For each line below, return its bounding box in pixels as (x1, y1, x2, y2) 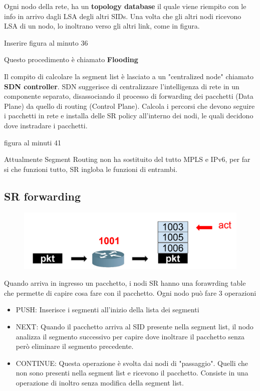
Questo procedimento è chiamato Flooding (4, 54, 138, 65)
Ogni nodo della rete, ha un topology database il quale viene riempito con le (4, 1, 246, 11)
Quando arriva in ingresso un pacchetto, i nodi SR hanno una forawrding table (4, 278, 246, 288)
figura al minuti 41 (4, 137, 62, 147)
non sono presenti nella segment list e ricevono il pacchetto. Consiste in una (16, 367, 248, 378)
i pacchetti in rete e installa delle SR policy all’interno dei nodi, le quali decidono (4, 110, 253, 121)
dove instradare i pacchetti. (4, 120, 88, 130)
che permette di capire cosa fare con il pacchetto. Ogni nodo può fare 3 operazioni (4, 287, 256, 298)
